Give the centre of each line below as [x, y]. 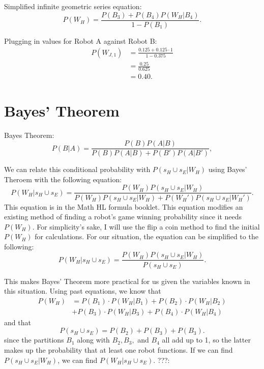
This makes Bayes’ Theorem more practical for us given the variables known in [127, 281]
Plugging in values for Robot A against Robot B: [81, 40]
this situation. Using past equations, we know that [83, 291]
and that [18, 322]
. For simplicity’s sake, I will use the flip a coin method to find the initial [146, 226]
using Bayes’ [228, 169]
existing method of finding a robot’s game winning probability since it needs [123, 217]
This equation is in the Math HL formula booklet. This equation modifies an [124, 206]
